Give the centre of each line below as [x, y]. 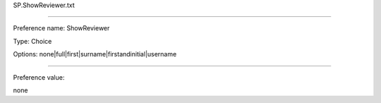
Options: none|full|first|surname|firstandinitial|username [95, 54]
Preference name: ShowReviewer [61, 28]
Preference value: [39, 77]
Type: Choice [32, 41]
